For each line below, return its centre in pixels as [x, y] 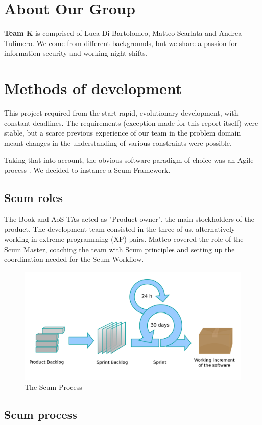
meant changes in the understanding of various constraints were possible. [118, 142]
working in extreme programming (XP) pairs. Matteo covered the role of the [124, 239]
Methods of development [93, 88]
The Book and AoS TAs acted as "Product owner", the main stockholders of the [129, 219]
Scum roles [34, 197]
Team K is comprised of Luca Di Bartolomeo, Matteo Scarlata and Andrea [123, 33]
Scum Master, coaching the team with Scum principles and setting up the [120, 249]
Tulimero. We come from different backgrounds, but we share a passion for [121, 43]
